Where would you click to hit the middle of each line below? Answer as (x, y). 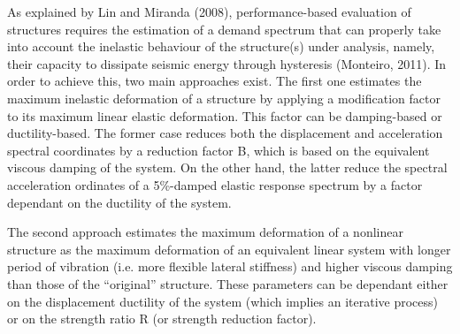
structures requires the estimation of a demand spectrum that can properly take (224, 29)
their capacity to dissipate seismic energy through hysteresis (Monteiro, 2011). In (227, 63)
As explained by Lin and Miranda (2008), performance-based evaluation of (209, 11)
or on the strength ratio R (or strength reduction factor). (162, 319)
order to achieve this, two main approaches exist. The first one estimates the (215, 81)
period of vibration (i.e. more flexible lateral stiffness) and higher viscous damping (230, 266)
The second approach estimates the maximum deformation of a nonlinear (205, 232)
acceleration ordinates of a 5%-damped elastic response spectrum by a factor (215, 184)
